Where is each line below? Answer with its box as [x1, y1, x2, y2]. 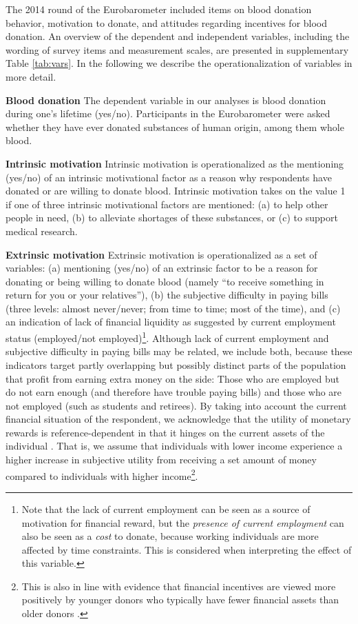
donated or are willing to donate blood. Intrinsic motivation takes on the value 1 [6, 183, 346, 198]
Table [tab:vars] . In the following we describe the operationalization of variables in [6, 56, 352, 70]
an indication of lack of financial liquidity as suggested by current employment [6, 314, 336, 329]
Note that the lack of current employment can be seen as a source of [21, 501, 310, 516]
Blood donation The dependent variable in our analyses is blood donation [6, 92, 326, 107]
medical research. [6, 223, 78, 238]
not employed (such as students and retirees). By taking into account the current [6, 398, 347, 412]
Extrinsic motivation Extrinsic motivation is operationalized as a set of [6, 247, 317, 261]
